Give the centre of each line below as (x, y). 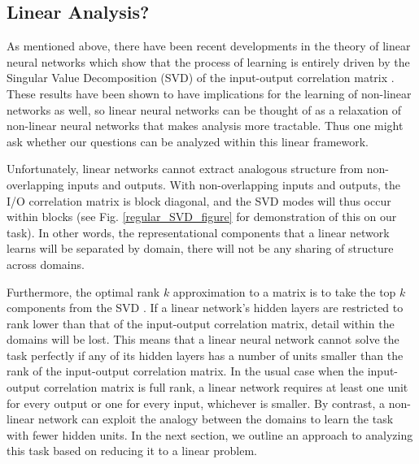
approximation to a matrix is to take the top (284, 291)
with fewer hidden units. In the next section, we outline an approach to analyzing (210, 434)
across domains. (46, 264)
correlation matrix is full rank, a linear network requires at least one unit (226, 387)
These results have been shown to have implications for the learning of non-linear (209, 93)
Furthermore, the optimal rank (83, 291)
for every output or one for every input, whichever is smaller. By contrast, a (196, 403)
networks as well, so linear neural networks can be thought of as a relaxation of (204, 109)
